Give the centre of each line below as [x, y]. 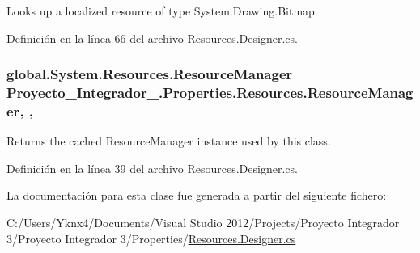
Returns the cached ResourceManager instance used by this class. [169, 141]
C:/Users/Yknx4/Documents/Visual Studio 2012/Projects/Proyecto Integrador [203, 223]
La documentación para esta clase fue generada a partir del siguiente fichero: [197, 195]
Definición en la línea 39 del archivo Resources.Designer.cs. [152, 168]
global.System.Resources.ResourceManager [150, 74]
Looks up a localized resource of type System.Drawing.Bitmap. [162, 11]
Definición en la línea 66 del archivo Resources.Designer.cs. [152, 38]
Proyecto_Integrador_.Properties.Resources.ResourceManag [210, 93]
